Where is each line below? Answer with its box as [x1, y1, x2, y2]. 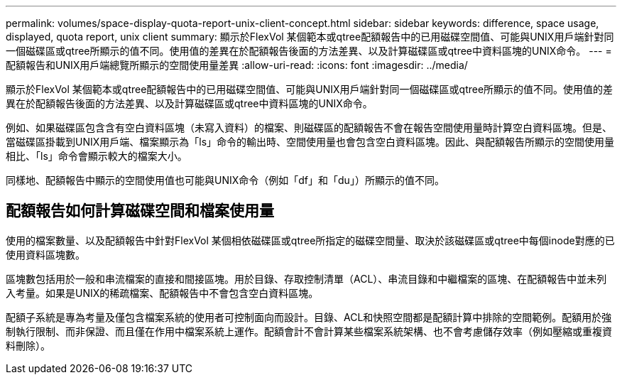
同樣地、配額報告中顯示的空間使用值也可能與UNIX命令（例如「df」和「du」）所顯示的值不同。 [6, 174, 444, 186]
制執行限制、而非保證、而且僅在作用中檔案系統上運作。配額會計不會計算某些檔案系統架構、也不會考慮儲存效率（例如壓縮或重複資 [6, 325, 612, 337]
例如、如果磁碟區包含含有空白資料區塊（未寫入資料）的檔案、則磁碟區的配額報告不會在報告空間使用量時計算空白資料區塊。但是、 [6, 121, 612, 134]
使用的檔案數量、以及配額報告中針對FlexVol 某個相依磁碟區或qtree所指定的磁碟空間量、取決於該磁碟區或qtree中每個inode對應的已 [6, 234, 615, 246]
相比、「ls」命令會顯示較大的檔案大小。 [6, 150, 187, 162]
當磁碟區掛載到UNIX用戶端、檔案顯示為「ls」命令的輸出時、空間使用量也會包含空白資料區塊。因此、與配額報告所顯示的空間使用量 [6, 136, 615, 148]
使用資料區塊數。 [6, 248, 85, 261]
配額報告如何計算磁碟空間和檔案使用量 [6, 202, 274, 220]
